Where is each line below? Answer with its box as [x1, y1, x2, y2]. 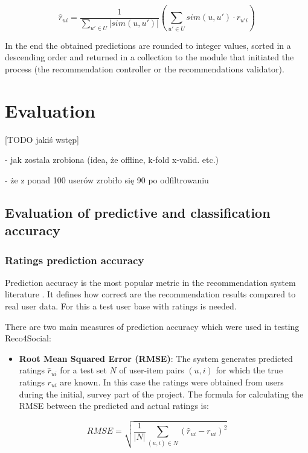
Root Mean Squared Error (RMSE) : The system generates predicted [19, 352, 293, 364]
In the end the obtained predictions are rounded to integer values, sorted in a [5, 39, 291, 51]
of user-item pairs [119, 364, 184, 376]
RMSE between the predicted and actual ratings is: [19, 399, 209, 412]
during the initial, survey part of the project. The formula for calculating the [19, 387, 304, 400]
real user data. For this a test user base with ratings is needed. [5, 299, 237, 312]
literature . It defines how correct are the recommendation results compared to [5, 288, 296, 300]
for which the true [216, 364, 283, 376]
